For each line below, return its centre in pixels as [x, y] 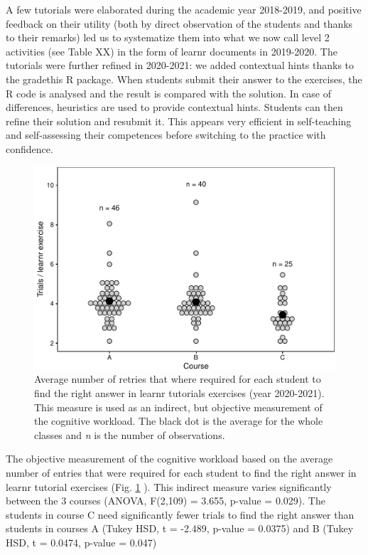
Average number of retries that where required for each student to [178, 379]
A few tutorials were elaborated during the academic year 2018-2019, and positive [184, 9]
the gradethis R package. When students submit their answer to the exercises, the [184, 79]
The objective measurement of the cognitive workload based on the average [169, 459]
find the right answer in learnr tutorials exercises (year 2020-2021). [179, 393]
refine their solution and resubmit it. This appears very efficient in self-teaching [179, 121]
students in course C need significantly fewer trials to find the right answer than [180, 514]
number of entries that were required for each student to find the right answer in [181, 472]
